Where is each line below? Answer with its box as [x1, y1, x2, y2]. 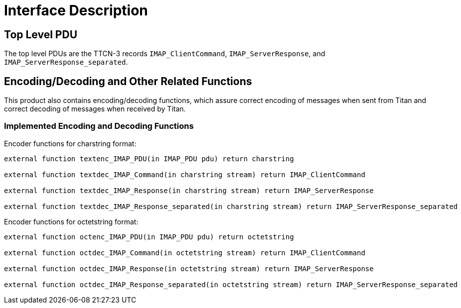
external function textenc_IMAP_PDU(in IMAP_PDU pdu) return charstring [4, 154, 294, 163]
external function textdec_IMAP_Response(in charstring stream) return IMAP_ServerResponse [4, 186, 374, 195]
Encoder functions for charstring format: [4, 139, 137, 148]
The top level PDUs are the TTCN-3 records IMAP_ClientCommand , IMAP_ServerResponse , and [4, 49, 325, 58]
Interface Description [4, 2, 148, 19]
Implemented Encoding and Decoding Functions [4, 121, 194, 131]
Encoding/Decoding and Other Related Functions [4, 75, 252, 88]
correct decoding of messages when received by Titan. [4, 104, 186, 113]
